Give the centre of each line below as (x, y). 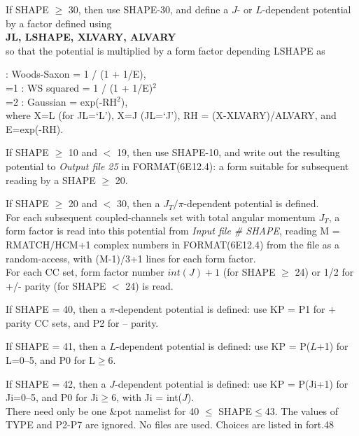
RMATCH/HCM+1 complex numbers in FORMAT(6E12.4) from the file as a (173, 244)
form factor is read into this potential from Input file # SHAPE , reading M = (173, 231)
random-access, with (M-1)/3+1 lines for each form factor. (131, 258)
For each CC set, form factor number (85, 272)
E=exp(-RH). (35, 128)
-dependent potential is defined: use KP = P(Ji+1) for (231, 383)
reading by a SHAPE (51, 180)
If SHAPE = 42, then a (56, 383)
